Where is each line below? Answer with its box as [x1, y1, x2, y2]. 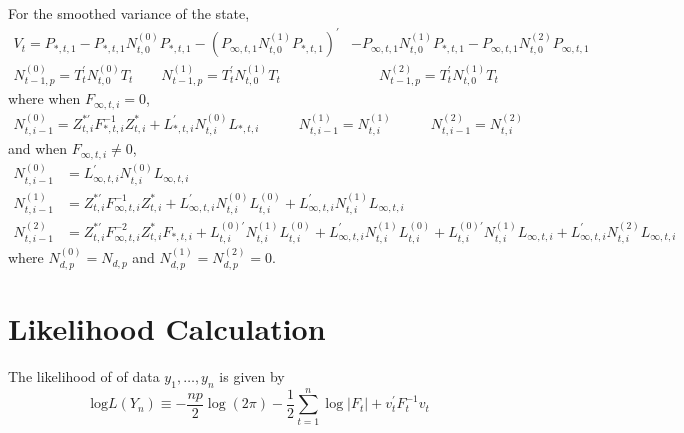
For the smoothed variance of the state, [8, 3, 250, 23]
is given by [219, 365, 285, 386]
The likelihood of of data [8, 365, 160, 386]
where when [8, 88, 81, 109]
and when [8, 138, 68, 159]
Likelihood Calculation [8, 307, 326, 348]
